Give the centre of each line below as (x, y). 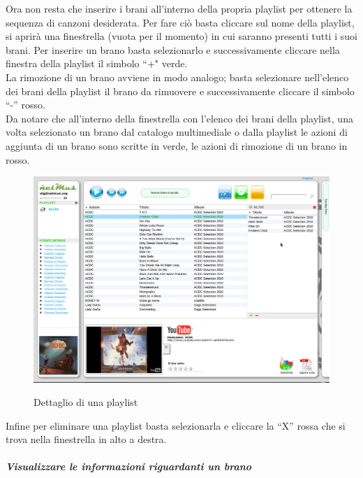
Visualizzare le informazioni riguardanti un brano (129, 466)
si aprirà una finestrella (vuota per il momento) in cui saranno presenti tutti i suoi (181, 36)
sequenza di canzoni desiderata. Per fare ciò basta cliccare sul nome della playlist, (180, 22)
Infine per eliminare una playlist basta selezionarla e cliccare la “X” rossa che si (176, 425)
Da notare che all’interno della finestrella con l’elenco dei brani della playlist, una (179, 118)
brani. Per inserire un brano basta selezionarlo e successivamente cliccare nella (173, 49)
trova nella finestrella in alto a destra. (86, 439)
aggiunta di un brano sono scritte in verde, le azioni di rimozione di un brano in (177, 145)
